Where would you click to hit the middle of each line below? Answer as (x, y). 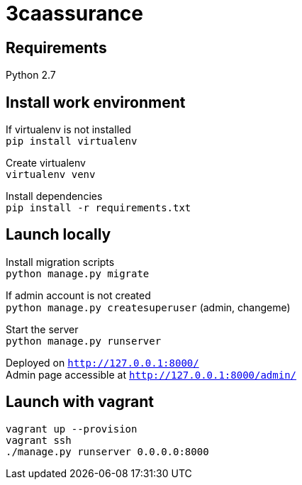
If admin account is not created (78, 295)
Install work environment (96, 102)
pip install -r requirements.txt (99, 208)
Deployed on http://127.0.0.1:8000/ (102, 362)
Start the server (42, 329)
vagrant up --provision (72, 429)
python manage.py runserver (84, 341)
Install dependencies (54, 196)
